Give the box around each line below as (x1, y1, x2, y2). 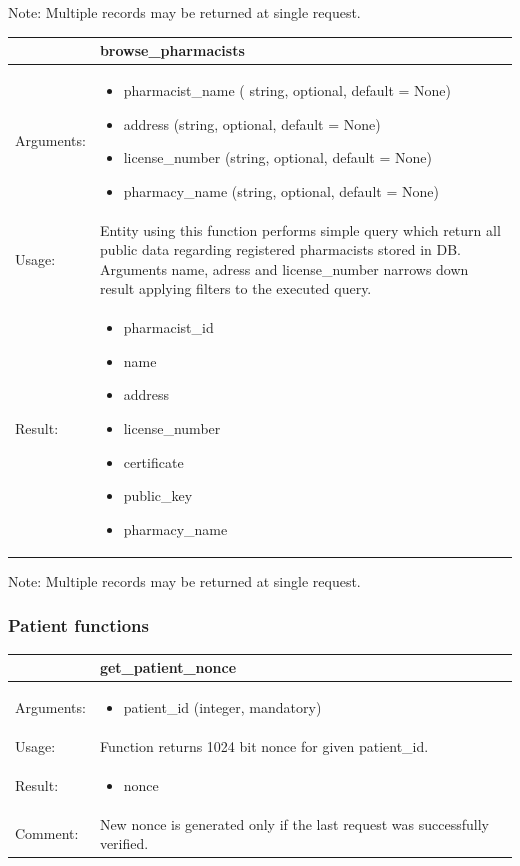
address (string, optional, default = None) (123, 113, 381, 134)
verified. (99, 833, 149, 854)
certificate (123, 451, 184, 472)
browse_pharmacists (99, 40, 245, 61)
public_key (123, 485, 193, 506)
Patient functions (8, 613, 149, 638)
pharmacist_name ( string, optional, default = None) (123, 79, 452, 100)
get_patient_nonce (99, 657, 237, 678)
